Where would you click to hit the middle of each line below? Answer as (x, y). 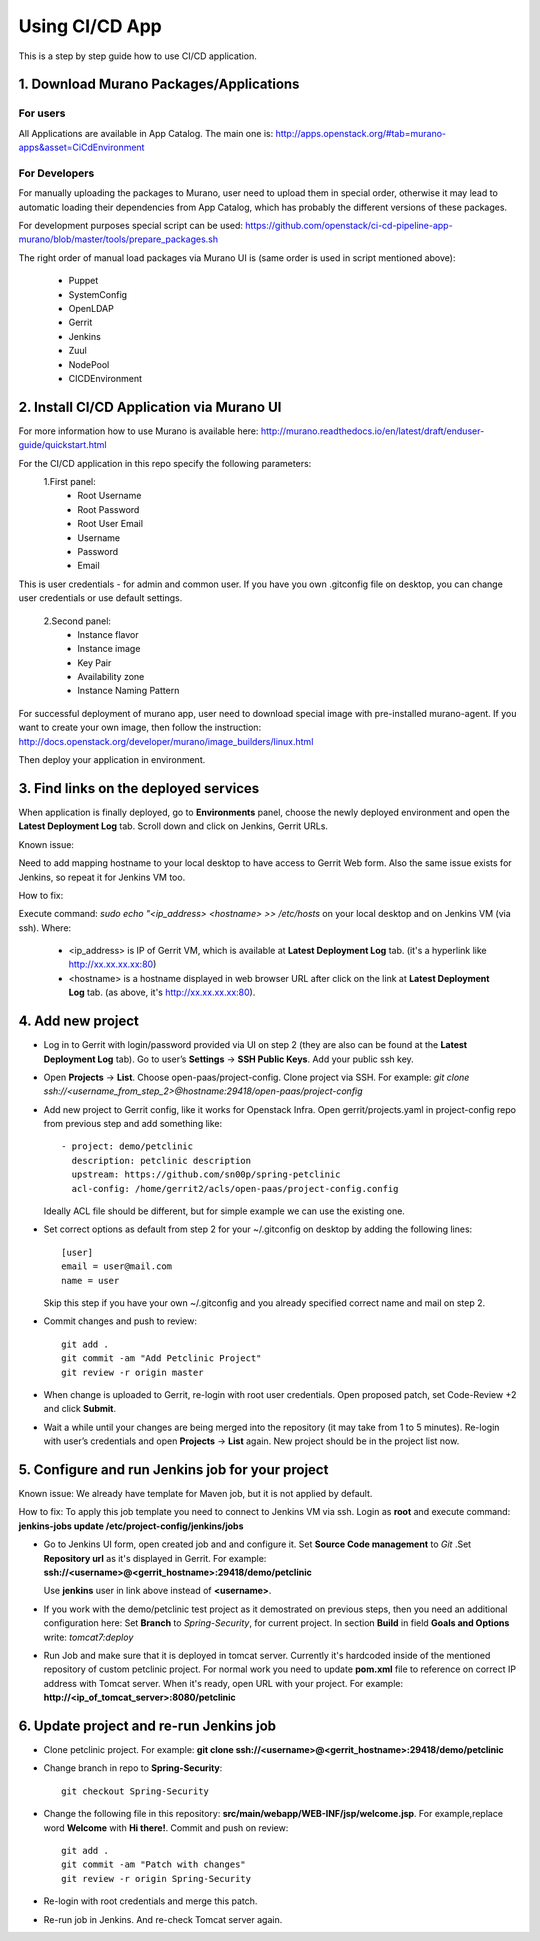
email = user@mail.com (117, 1266)
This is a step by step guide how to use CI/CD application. (137, 56)
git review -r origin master (132, 1372)
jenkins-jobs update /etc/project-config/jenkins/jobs (131, 1526)
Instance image (109, 649)
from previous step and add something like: (133, 1124)
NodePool (89, 364)
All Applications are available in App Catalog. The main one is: (146, 133)
